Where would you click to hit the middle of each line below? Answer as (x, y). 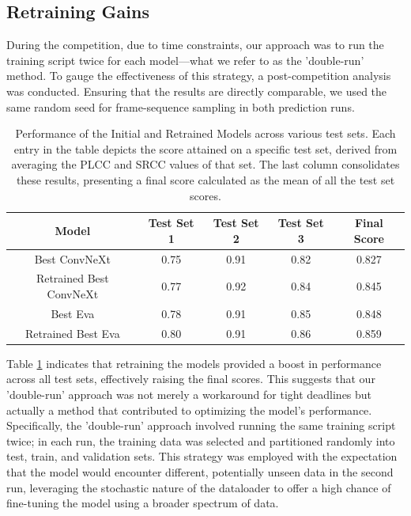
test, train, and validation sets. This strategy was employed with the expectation (202, 456)
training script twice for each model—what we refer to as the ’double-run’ (185, 60)
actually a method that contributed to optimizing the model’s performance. (189, 410)
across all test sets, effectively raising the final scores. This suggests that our (191, 379)
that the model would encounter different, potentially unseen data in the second (200, 471)
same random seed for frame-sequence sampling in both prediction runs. (181, 106)
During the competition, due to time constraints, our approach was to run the (195, 45)
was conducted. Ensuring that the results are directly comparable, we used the (197, 91)
